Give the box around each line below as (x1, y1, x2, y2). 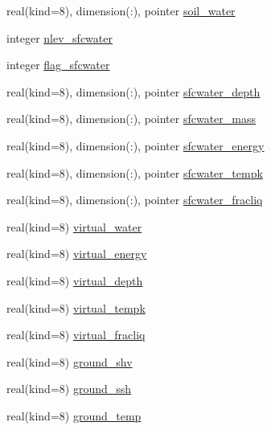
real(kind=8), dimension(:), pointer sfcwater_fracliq (6, 191, 263, 208)
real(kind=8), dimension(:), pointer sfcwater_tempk (6, 164, 263, 181)
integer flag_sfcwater (6, 56, 110, 73)
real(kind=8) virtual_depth (6, 272, 143, 289)
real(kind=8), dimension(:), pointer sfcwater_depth (6, 83, 261, 100)
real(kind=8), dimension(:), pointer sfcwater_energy (6, 137, 265, 154)
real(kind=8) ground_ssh (6, 380, 132, 397)
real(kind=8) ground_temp (6, 407, 142, 424)
